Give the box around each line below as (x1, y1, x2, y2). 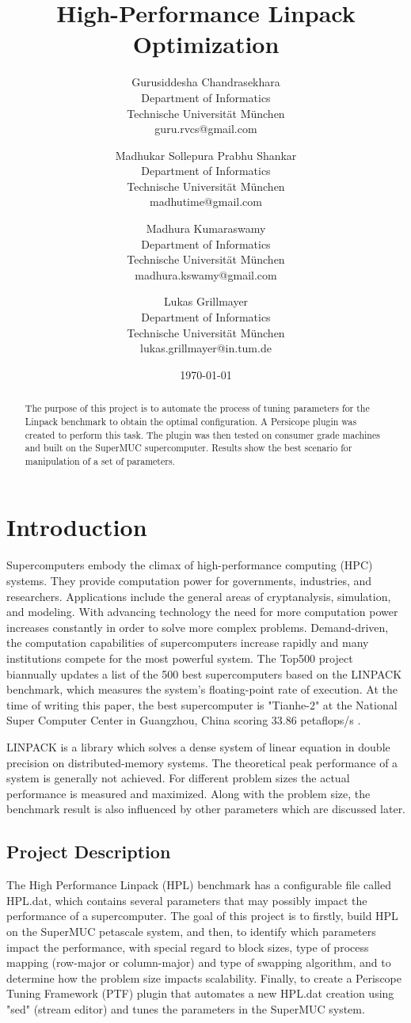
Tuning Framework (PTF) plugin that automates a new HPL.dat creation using (6, 985, 394, 1002)
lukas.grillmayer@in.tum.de (140, 340, 272, 356)
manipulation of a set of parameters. (25, 454, 175, 467)
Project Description (6, 839, 171, 864)
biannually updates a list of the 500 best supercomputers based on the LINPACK (6, 665, 402, 682)
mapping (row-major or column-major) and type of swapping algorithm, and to (6, 954, 391, 971)
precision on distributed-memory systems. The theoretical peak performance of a (6, 754, 398, 770)
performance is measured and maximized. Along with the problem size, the (6, 785, 371, 801)
